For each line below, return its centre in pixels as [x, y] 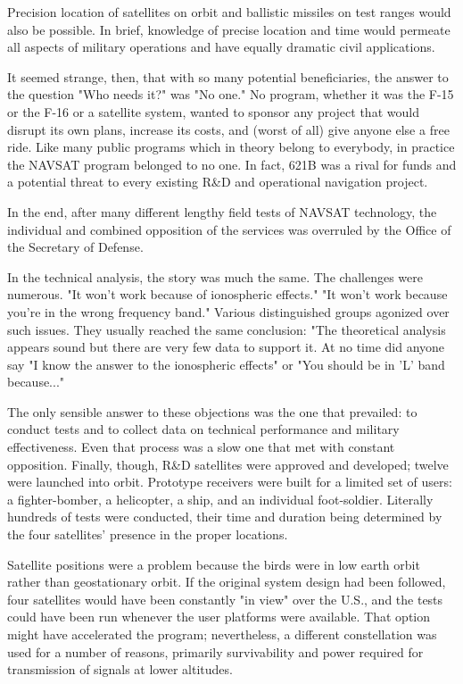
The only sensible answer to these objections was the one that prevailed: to [212, 411]
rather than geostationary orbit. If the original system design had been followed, [227, 582]
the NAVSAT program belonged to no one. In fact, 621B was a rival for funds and [232, 164]
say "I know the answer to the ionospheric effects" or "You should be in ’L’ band [226, 364]
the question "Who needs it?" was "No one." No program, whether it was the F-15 [231, 94]
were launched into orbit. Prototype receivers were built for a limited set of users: [230, 482]
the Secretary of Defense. [75, 247]
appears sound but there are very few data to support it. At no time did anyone [226, 347]
